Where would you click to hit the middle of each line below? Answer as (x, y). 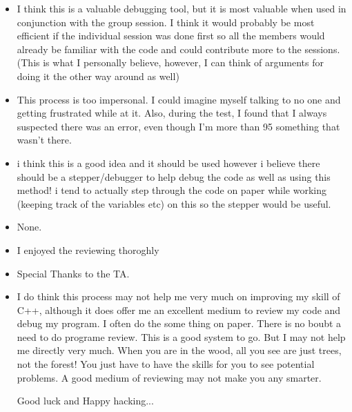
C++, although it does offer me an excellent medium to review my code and (179, 310)
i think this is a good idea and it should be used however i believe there (168, 163)
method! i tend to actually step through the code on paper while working (172, 190)
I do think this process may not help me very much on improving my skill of (178, 296)
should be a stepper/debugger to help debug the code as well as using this (174, 176)
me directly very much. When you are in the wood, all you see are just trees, (179, 350)
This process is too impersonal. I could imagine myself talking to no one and (179, 99)
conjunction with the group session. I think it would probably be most (166, 22)
